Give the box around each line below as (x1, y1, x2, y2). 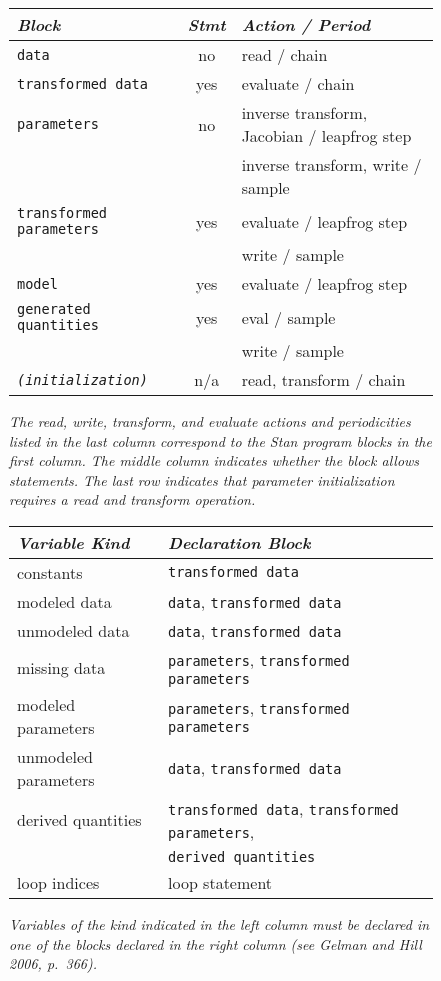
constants (17, 560, 83, 584)
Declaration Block (167, 530, 311, 554)
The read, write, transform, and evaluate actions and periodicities (9, 411, 411, 431)
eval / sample (241, 305, 336, 329)
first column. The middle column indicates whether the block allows (9, 450, 420, 471)
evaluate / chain (241, 72, 355, 95)
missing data (17, 655, 106, 679)
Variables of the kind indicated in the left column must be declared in (9, 913, 430, 934)
